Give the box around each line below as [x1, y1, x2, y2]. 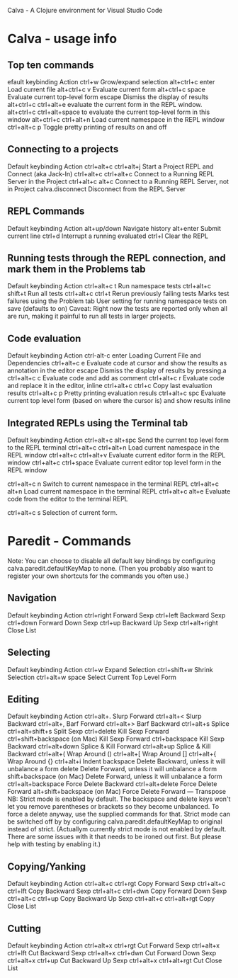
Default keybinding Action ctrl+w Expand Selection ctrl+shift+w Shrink [7, 665, 214, 673]
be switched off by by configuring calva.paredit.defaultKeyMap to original [7, 817, 223, 826]
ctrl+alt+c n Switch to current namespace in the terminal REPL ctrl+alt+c [7, 479, 220, 488]
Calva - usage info [7, 31, 118, 47]
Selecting [7, 647, 51, 659]
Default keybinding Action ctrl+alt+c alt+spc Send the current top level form [7, 436, 229, 445]
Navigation [7, 592, 57, 604]
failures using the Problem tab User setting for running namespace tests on [7, 297, 227, 305]
